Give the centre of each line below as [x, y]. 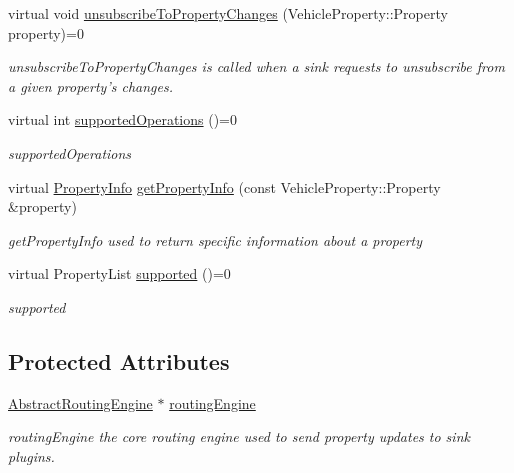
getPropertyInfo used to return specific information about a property [215, 239]
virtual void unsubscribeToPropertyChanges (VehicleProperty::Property [228, 13]
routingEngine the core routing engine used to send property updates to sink [239, 436]
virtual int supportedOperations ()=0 [123, 119]
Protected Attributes [119, 360]
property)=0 [46, 32]
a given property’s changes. [90, 85]
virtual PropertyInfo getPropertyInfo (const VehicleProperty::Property [224, 186]
